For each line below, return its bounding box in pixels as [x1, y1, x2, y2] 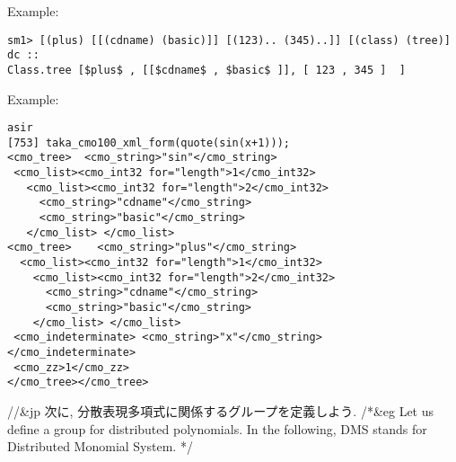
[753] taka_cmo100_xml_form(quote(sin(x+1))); [7, 136, 290, 149]
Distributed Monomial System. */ [7, 437, 193, 456]
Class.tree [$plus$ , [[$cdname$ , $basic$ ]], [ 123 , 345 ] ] [7, 63, 406, 76]
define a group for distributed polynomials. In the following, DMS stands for [7, 419, 427, 438]
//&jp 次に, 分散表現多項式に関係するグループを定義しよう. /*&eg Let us [7, 401, 434, 420]
